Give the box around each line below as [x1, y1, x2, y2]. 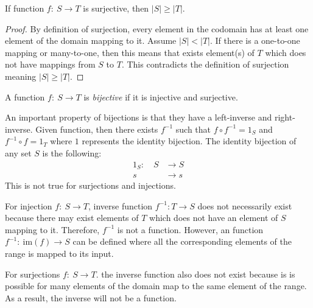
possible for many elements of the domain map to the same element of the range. [5, 279, 307, 292]
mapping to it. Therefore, [5, 223, 100, 236]
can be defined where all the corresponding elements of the [72, 235, 292, 248]
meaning [5, 69, 37, 82]
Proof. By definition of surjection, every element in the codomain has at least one [5, 22, 309, 35]
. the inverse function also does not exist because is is [96, 267, 295, 280]
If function [5, 2, 44, 14]
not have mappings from [5, 58, 96, 71]
